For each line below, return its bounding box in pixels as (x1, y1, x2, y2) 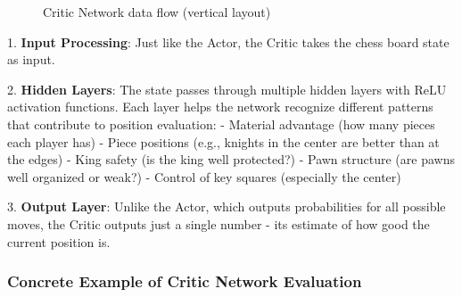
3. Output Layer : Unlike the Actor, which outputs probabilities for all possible (7, 197, 446, 216)
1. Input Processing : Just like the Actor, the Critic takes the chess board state (7, 32, 450, 51)
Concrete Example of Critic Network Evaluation (7, 270, 362, 293)
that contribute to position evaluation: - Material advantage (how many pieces (7, 114, 435, 133)
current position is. (7, 232, 111, 251)
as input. (7, 50, 55, 69)
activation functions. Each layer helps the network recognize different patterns (7, 97, 433, 116)
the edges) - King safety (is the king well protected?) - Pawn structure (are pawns (7, 150, 455, 169)
